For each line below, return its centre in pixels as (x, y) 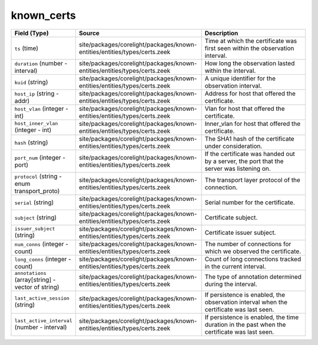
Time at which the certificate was (251, 41)
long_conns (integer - (43, 259)
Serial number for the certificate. (250, 202)
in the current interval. (235, 266)
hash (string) (31, 142)
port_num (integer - (40, 157)
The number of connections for (248, 244)
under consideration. (233, 146)
